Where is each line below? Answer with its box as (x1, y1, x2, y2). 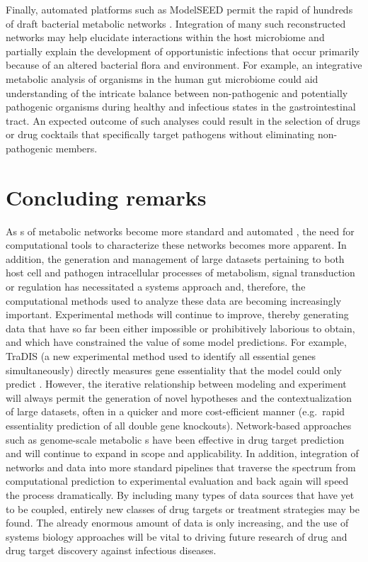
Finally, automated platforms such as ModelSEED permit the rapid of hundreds (6, 2, 353, 16)
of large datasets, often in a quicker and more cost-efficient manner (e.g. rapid (6, 404, 345, 419)
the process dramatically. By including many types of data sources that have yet (6, 487, 355, 502)
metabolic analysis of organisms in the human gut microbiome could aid (6, 71, 318, 86)
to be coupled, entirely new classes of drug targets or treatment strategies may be (6, 501, 360, 516)
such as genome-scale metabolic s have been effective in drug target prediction (6, 432, 345, 446)
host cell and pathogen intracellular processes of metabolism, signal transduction (6, 265, 355, 280)
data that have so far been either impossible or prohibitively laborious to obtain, (6, 320, 355, 335)
